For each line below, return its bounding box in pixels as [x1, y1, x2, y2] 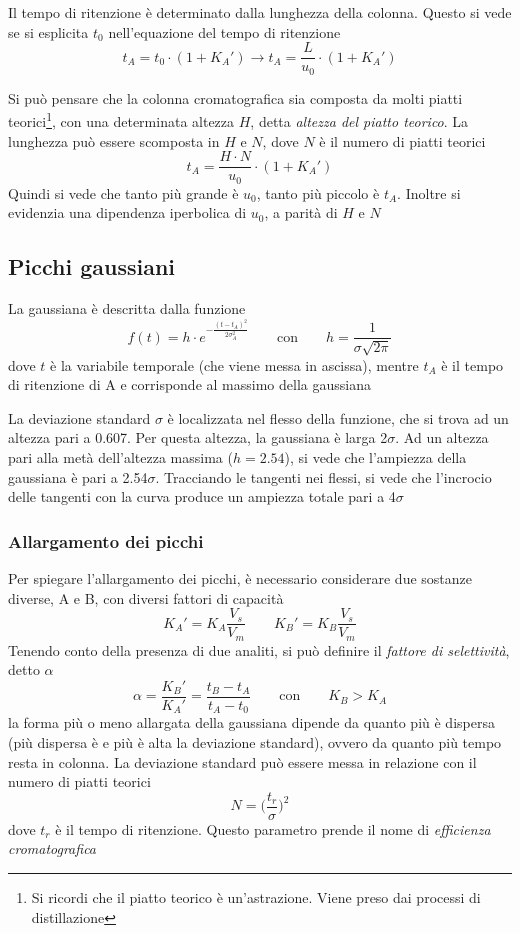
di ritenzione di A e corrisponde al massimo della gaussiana [8, 374, 371, 395]
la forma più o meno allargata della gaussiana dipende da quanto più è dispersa [8, 712, 495, 733]
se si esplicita [8, 21, 89, 42]
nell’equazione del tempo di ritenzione [108, 21, 341, 42]
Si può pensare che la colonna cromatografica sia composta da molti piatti [8, 87, 463, 108]
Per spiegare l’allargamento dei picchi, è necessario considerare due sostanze [8, 568, 473, 589]
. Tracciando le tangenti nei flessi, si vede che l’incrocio [155, 466, 492, 487]
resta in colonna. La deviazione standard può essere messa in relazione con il [8, 751, 477, 772]
